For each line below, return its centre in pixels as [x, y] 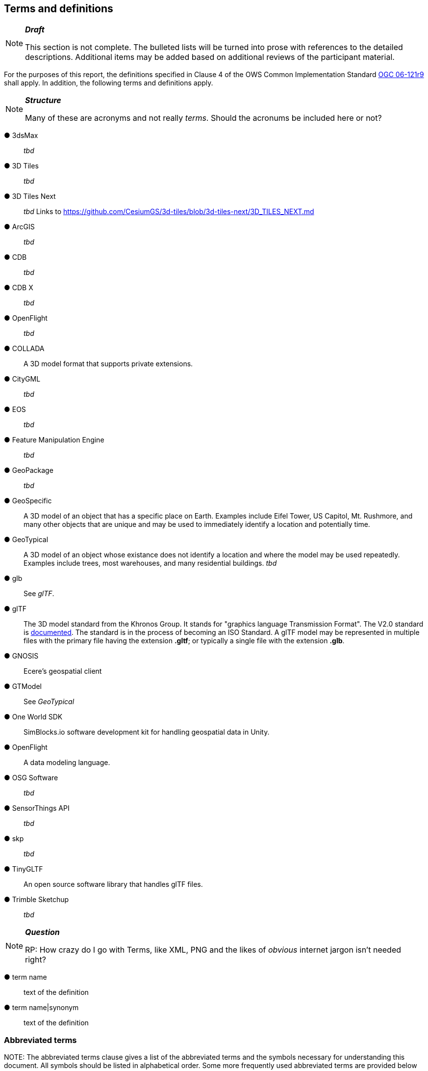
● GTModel [23, 687]
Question [42, 932]
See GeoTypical [49, 702]
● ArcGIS [19, 227]
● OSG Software [31, 778]
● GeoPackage [29, 470]
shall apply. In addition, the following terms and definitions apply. [109, 83]
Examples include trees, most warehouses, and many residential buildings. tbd [150, 563]
